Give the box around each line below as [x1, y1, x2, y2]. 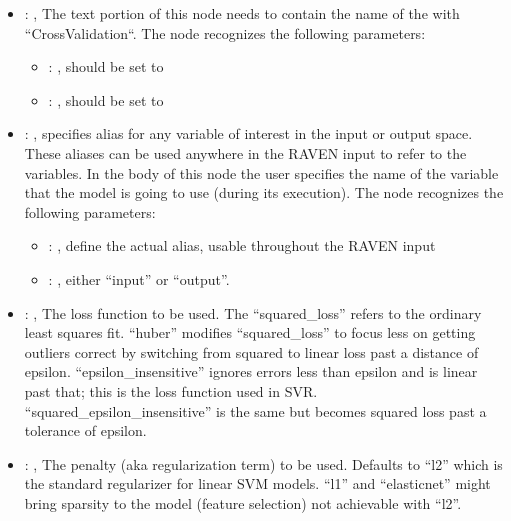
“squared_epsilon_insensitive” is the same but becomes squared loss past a [24, 400, 487, 421]
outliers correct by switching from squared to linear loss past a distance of [24, 341, 479, 362]
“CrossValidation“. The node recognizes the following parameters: [24, 22, 426, 43]
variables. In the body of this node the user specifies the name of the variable [24, 162, 499, 183]
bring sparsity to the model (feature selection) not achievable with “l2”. [24, 492, 462, 513]
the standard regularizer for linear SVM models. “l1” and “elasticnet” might [24, 473, 491, 494]
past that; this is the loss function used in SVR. [24, 380, 318, 401]
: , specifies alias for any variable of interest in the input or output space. [24, 123, 473, 144]
